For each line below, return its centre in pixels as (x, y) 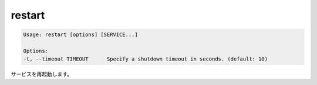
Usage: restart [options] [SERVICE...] (80, 35)
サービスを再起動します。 (42, 74)
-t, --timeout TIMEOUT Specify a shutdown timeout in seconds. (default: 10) (146, 59)
